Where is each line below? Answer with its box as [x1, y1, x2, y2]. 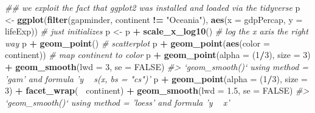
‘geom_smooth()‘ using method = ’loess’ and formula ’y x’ [5, 95, 230, 108]
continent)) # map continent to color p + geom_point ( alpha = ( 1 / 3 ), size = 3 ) [5, 48, 311, 61]
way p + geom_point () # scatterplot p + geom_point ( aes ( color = [5, 36, 270, 49]
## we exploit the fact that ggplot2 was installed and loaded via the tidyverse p [5, 1, 300, 13]
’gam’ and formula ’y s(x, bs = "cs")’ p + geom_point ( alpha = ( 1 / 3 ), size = [5, 72, 308, 85]
